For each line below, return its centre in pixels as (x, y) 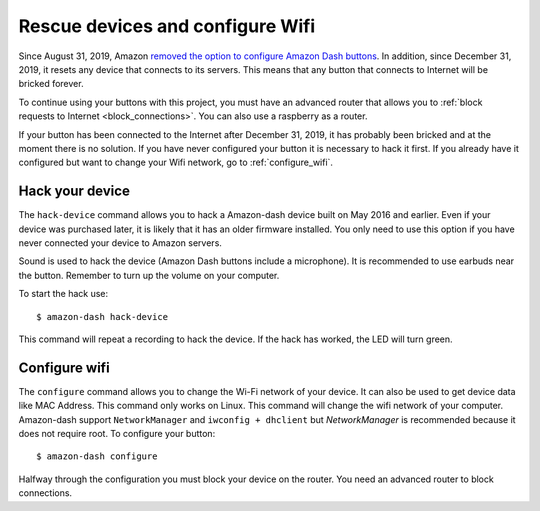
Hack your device (74, 191)
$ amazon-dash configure (97, 456)
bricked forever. (51, 84)
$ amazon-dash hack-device (102, 316)
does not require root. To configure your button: (117, 433)
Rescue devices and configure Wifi (167, 26)
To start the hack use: (63, 294)
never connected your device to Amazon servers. (120, 242)
